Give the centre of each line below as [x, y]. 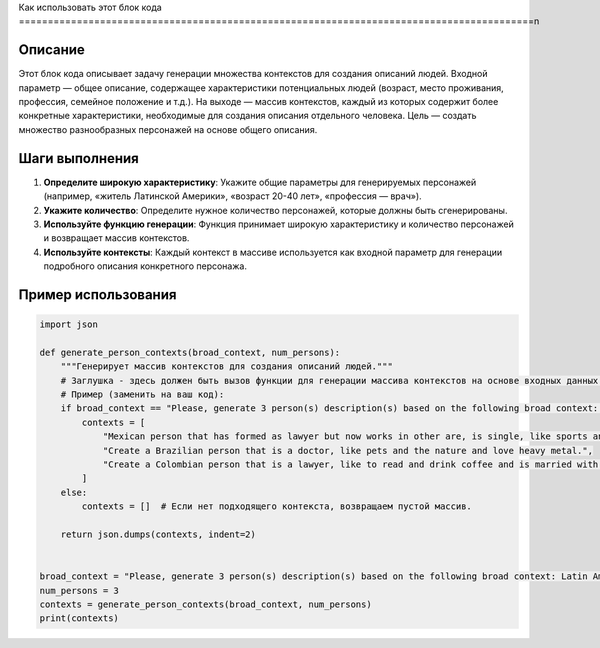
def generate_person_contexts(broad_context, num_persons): [190, 352]
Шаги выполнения [78, 158]
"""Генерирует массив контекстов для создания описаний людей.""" [227, 366]
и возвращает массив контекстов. [116, 238]
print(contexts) [79, 618]
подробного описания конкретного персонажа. [145, 266]
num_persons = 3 [79, 590]
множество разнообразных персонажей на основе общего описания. [168, 129]
